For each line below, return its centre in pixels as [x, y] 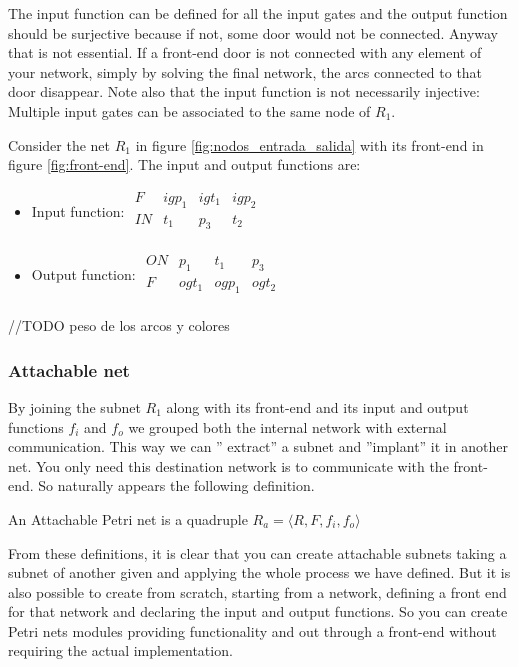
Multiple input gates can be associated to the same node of [189, 110]
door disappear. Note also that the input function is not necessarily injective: [244, 91]
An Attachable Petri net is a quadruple [128, 518]
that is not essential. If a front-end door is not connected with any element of [245, 52]
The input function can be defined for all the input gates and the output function [258, 13]
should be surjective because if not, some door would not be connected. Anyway [253, 32]
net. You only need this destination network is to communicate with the [228, 465]
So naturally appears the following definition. [176, 485]
